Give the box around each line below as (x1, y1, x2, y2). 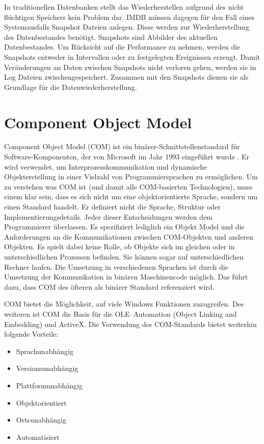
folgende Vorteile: (4, 329, 59, 339)
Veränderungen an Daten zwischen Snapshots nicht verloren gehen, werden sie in (4, 61, 256, 72)
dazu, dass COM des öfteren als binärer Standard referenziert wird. (4, 281, 215, 292)
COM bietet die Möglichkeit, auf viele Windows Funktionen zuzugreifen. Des (4, 298, 244, 309)
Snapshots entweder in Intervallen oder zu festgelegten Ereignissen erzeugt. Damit (4, 51, 260, 62)
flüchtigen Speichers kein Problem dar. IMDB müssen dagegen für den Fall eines (4, 11, 255, 22)
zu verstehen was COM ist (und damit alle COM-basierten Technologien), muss (4, 181, 253, 192)
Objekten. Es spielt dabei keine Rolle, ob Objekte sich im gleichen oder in (4, 241, 235, 252)
